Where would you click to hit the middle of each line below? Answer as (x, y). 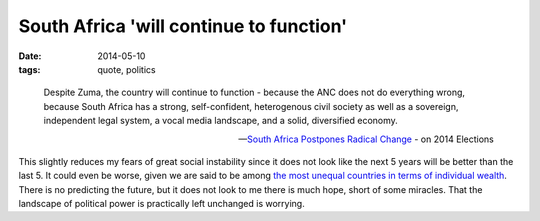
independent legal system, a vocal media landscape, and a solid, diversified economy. (221, 121)
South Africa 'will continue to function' (183, 26)
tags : (29, 69)
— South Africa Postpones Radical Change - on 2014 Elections (366, 139)
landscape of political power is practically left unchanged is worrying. (161, 204)
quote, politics (126, 69)
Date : (30, 56)
